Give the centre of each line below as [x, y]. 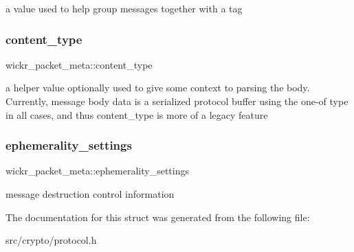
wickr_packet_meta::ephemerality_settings [97, 171]
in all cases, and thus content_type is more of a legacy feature [137, 114]
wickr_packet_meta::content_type [79, 64]
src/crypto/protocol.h [51, 240]
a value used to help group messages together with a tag [124, 8]
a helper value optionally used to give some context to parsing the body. [158, 88]
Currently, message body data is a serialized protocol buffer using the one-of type [177, 101]
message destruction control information [90, 194]
